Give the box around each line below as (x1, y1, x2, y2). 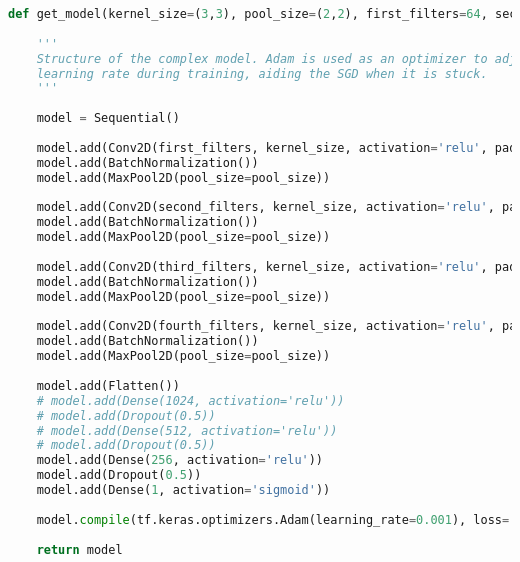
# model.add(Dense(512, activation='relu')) (36, 423, 338, 438)
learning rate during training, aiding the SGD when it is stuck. (36, 66, 488, 81)
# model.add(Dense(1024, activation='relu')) (36, 393, 345, 408)
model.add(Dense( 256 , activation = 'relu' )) (36, 453, 324, 468)
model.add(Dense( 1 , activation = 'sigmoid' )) (36, 483, 331, 497)
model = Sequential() (36, 111, 180, 126)
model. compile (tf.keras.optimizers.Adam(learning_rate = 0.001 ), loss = (36, 512, 510, 527)
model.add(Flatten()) (36, 378, 180, 393)
